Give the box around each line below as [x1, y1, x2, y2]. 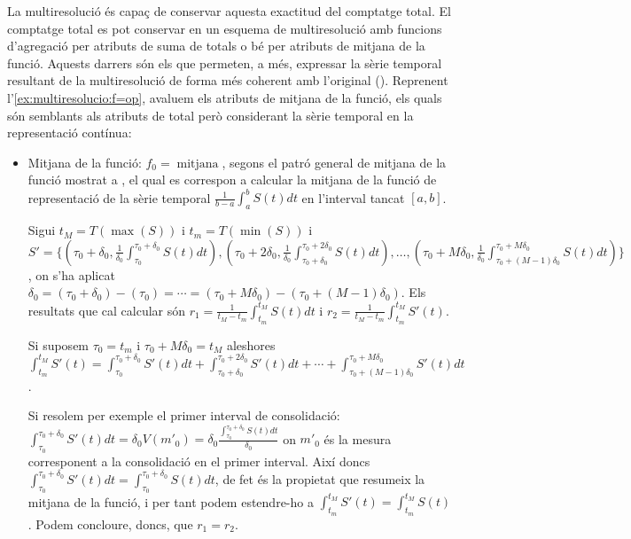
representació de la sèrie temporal [27, 188, 211, 207]
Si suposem [27, 335, 90, 354]
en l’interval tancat [301, 188, 405, 207]
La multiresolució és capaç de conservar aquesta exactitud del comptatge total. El [7, 2, 451, 20]
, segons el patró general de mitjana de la [222, 152, 447, 171]
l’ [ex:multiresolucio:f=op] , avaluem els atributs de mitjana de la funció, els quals [7, 88, 442, 106]
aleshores [226, 335, 276, 354]
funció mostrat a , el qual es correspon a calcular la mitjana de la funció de [27, 170, 437, 189]
